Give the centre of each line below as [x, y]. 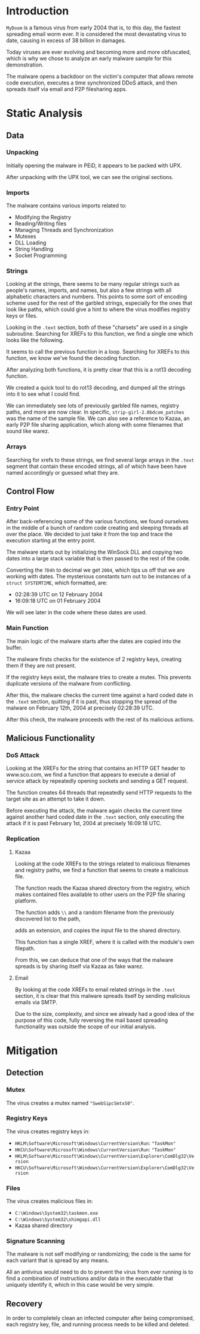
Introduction [38, 11]
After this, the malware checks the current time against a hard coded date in [100, 695]
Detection [25, 1073]
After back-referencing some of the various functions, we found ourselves [98, 521]
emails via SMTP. [36, 1002]
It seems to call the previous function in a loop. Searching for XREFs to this [98, 352]
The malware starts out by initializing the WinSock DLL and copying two [95, 552]
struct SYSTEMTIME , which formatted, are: [57, 583]
